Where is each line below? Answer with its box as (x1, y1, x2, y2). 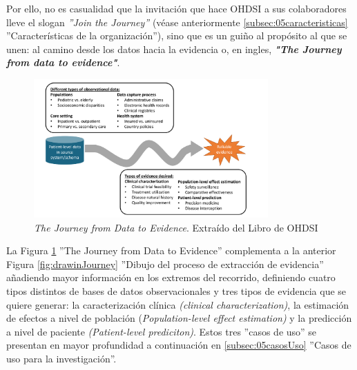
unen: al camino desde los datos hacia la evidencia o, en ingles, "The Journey (6, 41, 342, 56)
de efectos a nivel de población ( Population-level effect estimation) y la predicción (6, 311, 352, 325)
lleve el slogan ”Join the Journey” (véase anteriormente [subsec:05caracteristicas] (6, 14, 348, 29)
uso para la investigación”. (6, 351, 117, 365)
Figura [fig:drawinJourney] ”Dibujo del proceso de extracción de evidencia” (6, 256, 324, 271)
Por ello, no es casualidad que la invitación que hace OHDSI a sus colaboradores (6, 1, 347, 15)
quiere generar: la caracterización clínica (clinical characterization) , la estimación (6, 297, 349, 311)
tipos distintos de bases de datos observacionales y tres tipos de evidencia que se (6, 283, 347, 298)
